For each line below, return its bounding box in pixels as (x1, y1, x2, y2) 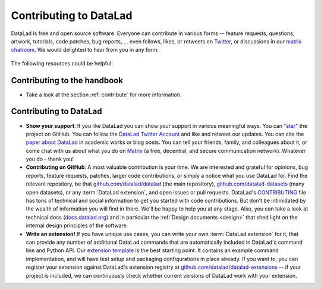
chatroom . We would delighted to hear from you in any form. (11, 46, 159, 54)
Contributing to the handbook (11, 75, 123, 86)
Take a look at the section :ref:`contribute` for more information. (26, 91, 182, 98)
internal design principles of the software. (26, 222, 128, 229)
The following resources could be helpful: (11, 59, 113, 67)
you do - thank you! (26, 155, 74, 163)
